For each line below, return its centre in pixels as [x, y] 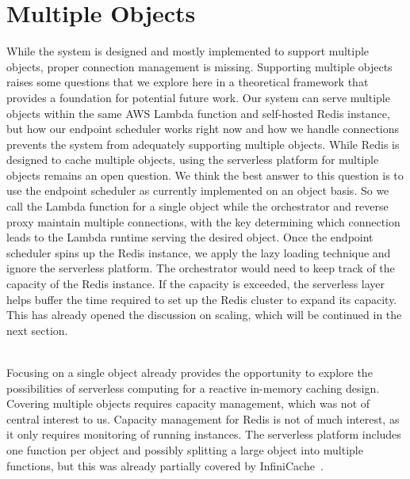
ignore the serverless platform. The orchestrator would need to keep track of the [201, 268]
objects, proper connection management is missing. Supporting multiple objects [199, 66]
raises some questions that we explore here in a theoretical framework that [188, 82]
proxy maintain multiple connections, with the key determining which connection [203, 221]
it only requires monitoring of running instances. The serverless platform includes [204, 434]
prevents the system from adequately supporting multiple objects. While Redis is [203, 144]
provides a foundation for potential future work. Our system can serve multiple [198, 97]
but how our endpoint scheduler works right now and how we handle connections [203, 129]
